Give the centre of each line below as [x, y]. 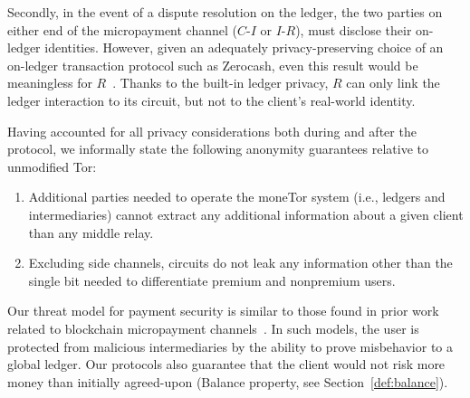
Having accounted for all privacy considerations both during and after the [212, 131]
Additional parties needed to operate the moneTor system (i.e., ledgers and [237, 197]
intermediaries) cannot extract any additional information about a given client [246, 214]
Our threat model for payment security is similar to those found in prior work [223, 311]
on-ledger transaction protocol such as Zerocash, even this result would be [213, 65]
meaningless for [50, 83]
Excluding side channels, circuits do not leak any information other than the [240, 263]
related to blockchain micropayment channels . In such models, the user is [213, 328]
